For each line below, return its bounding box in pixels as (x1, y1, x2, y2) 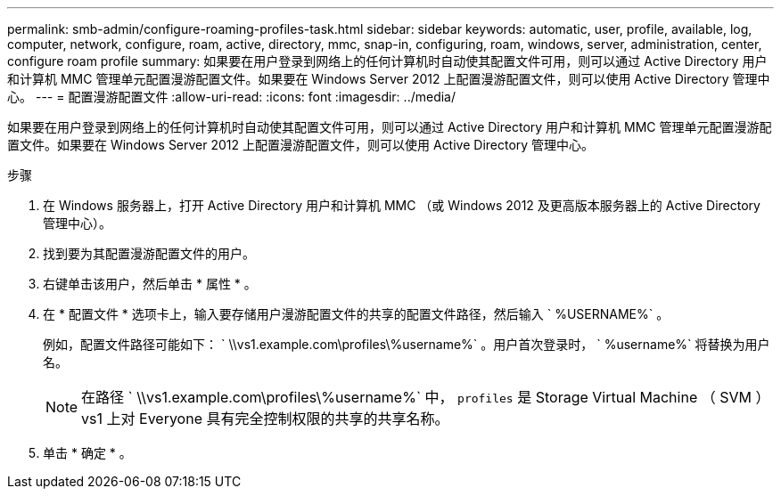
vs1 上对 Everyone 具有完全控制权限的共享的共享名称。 (81, 410, 449, 427)
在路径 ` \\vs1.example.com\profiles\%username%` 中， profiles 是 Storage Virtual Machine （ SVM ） (81, 388, 770, 406)
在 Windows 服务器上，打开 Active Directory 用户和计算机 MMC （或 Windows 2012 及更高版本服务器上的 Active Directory (43, 198, 760, 213)
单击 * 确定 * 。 (43, 445, 132, 460)
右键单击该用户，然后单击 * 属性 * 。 (43, 276, 257, 291)
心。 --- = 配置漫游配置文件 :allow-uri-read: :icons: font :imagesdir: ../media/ (7, 89, 456, 104)
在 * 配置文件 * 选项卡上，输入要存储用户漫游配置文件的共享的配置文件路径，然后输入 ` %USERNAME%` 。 (43, 306, 670, 321)
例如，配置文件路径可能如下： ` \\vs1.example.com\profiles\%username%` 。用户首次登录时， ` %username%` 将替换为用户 (43, 337, 770, 352)
